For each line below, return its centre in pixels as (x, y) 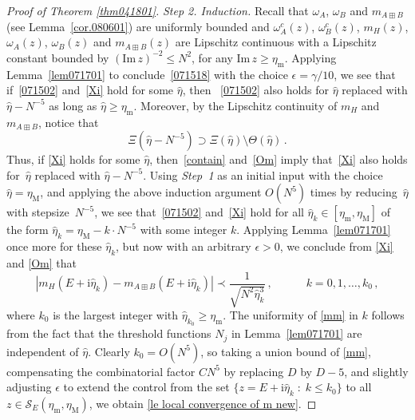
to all (359, 387)
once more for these (54, 246)
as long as (73, 105)
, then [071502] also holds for (256, 90)
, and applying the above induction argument (151, 192)
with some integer (184, 230)
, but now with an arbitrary (184, 246)
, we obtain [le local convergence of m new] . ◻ (203, 404)
